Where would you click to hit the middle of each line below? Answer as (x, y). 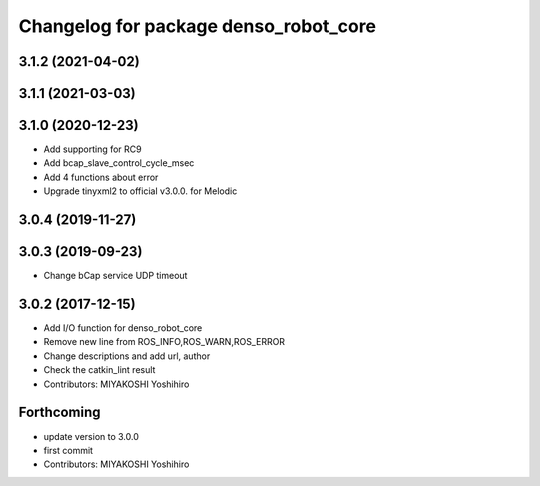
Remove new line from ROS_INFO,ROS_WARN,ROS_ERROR (164, 342)
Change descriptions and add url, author (127, 356)
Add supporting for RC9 (92, 149)
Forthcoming (59, 412)
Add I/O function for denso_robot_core (123, 328)
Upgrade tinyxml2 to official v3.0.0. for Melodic (140, 191)
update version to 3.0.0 (91, 436)
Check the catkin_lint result (99, 370)
